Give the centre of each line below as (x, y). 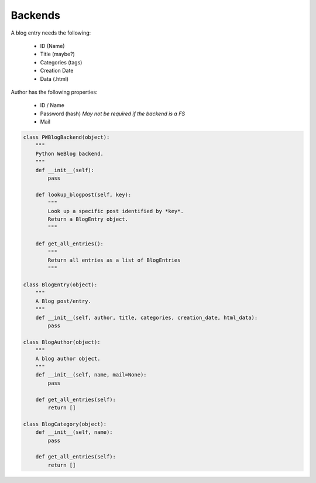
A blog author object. (68, 358)
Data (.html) (54, 78)
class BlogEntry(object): (60, 285)
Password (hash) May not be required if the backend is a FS (113, 114)
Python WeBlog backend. (69, 153)
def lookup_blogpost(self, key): (83, 194)
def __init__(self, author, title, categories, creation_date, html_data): (147, 317)
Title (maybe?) (58, 54)
